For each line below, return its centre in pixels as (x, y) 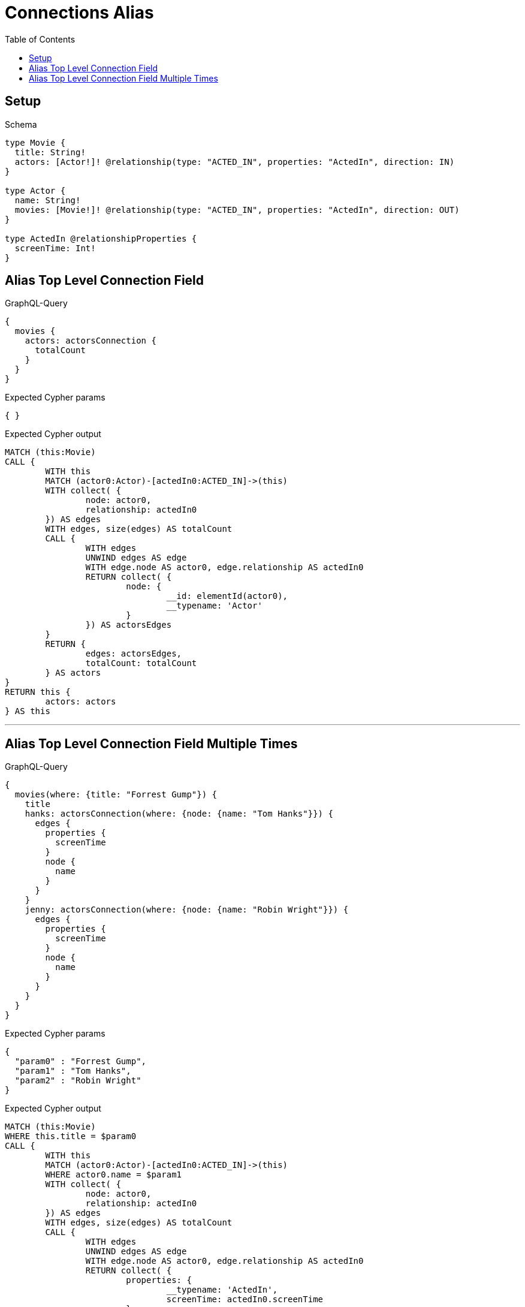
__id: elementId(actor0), (227, 596)
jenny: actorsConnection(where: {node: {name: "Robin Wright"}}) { (187, 910)
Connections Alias (79, 13)
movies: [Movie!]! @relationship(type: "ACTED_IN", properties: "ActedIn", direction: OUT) (237, 210)
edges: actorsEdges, (134, 654)
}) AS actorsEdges (129, 625)
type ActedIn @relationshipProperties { (101, 238)
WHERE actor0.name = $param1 (114, 1175)
